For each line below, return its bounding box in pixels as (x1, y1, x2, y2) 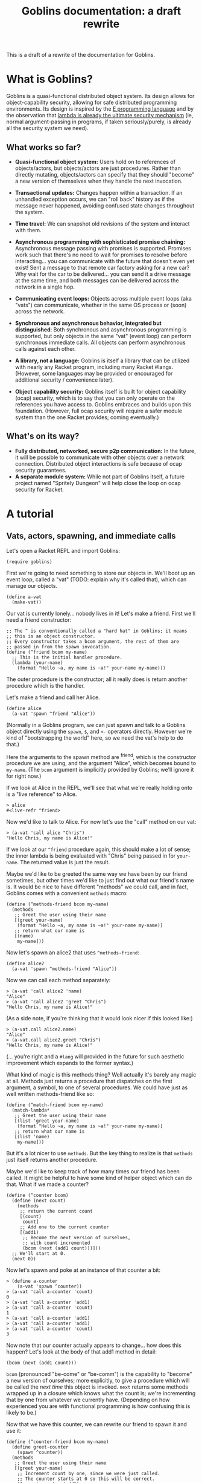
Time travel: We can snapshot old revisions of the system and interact (14, 220, 190, 227)
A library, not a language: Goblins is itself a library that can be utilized (14, 357, 190, 364)
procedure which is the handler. (6, 682, 86, 689)
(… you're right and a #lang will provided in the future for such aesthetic (6, 1053, 185, 1060)
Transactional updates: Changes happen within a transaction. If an (14, 189, 183, 196)
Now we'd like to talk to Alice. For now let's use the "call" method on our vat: (6, 818, 197, 826)
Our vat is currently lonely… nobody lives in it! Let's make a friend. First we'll (6, 610, 196, 617)
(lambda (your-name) (11, 659, 63, 666)
